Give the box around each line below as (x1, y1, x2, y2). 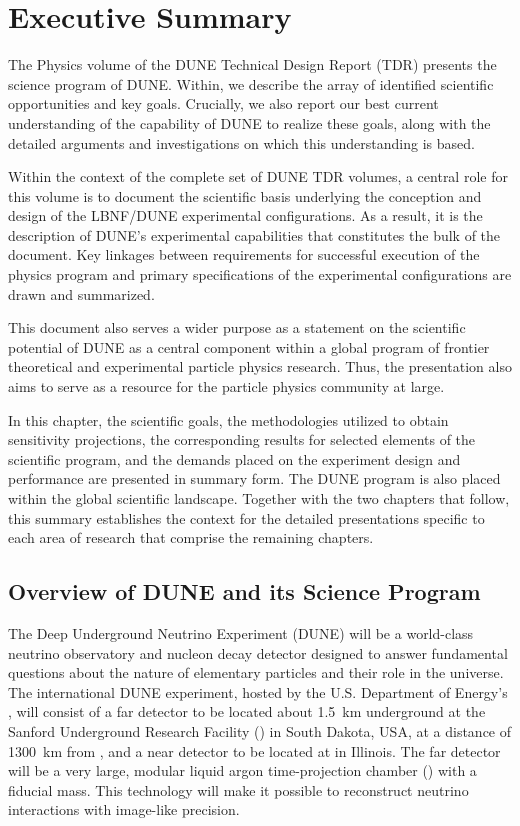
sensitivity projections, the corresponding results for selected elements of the (8, 429, 476, 450)
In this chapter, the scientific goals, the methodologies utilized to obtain (8, 409, 449, 430)
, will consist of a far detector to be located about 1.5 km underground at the (8, 701, 486, 722)
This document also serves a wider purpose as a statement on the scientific (8, 317, 466, 338)
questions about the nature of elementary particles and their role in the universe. (8, 662, 504, 683)
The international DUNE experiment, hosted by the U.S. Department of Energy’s (8, 681, 508, 702)
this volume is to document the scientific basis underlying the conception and (8, 185, 482, 206)
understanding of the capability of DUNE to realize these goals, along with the (8, 112, 491, 133)
